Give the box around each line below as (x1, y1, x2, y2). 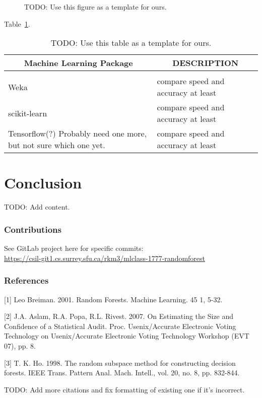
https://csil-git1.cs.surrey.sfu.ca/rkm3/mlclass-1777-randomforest (4, 252, 206, 263)
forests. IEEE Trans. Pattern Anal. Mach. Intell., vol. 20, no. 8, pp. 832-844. (4, 367, 240, 378)
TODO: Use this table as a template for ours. (50, 37, 212, 49)
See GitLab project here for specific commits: (4, 243, 144, 253)
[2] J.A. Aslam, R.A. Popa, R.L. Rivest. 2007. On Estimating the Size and (4, 311, 234, 321)
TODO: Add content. (4, 202, 70, 212)
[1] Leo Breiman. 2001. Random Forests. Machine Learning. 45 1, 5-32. (4, 294, 223, 304)
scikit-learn (8, 107, 47, 119)
